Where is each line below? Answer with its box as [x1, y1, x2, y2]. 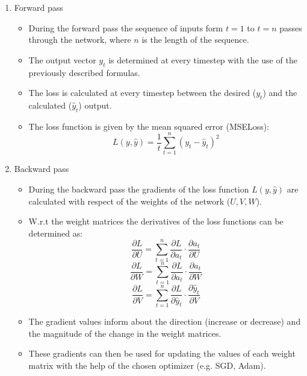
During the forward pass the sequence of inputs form [28, 21, 223, 34]
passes [279, 21, 302, 34]
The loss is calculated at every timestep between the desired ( [28, 86, 256, 99]
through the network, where [28, 33, 131, 46]
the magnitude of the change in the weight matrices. [28, 327, 222, 339]
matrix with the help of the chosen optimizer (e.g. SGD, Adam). [28, 359, 266, 372]
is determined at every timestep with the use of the [108, 53, 297, 66]
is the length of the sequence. [141, 33, 249, 46]
